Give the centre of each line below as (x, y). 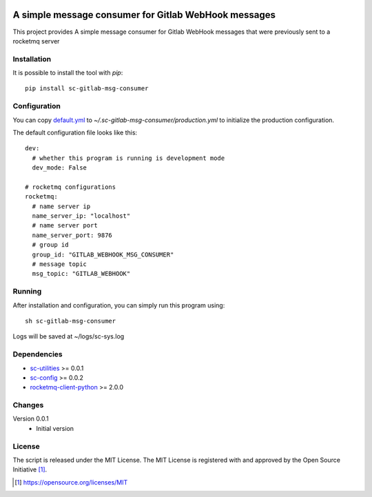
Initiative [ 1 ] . (30, 469)
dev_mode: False (60, 168)
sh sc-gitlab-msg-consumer (71, 321)
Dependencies (38, 354)
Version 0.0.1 (31, 419)
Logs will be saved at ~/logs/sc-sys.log (69, 336)
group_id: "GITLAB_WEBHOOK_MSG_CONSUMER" (103, 254)
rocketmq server (36, 41)
